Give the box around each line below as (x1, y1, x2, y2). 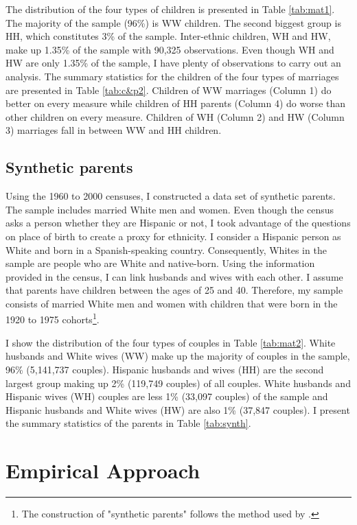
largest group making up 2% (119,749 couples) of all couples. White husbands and (5, 375, 351, 390)
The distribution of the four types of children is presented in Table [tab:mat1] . (5, 2, 335, 16)
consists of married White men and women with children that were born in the (5, 296, 338, 310)
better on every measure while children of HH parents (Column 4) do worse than (5, 96, 346, 110)
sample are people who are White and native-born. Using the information (5, 256, 315, 270)
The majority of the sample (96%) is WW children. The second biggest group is (5, 15, 341, 30)
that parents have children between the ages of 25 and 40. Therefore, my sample (5, 283, 343, 297)
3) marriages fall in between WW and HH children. (5, 123, 222, 137)
